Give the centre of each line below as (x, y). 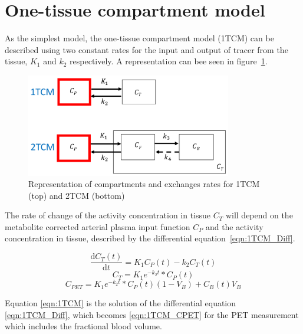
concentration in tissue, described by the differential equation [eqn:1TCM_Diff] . (150, 238)
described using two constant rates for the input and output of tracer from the (146, 49)
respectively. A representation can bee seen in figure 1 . (169, 61)
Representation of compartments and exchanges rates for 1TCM (144, 184)
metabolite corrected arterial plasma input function (98, 226)
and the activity (234, 226)
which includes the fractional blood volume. (83, 326)
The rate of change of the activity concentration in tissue (108, 215)
